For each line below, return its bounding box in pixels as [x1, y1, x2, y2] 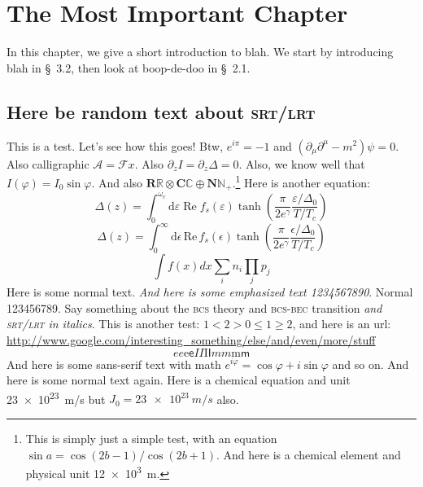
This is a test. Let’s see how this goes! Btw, [7, 137, 224, 154]
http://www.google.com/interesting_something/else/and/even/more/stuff [7, 331, 376, 348]
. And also [91, 173, 143, 191]
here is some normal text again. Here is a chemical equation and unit [7, 371, 351, 388]
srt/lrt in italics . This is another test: [7, 315, 200, 332]
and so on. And [332, 355, 409, 372]
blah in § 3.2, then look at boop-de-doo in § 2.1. [7, 59, 251, 76]
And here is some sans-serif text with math [7, 355, 221, 372]
